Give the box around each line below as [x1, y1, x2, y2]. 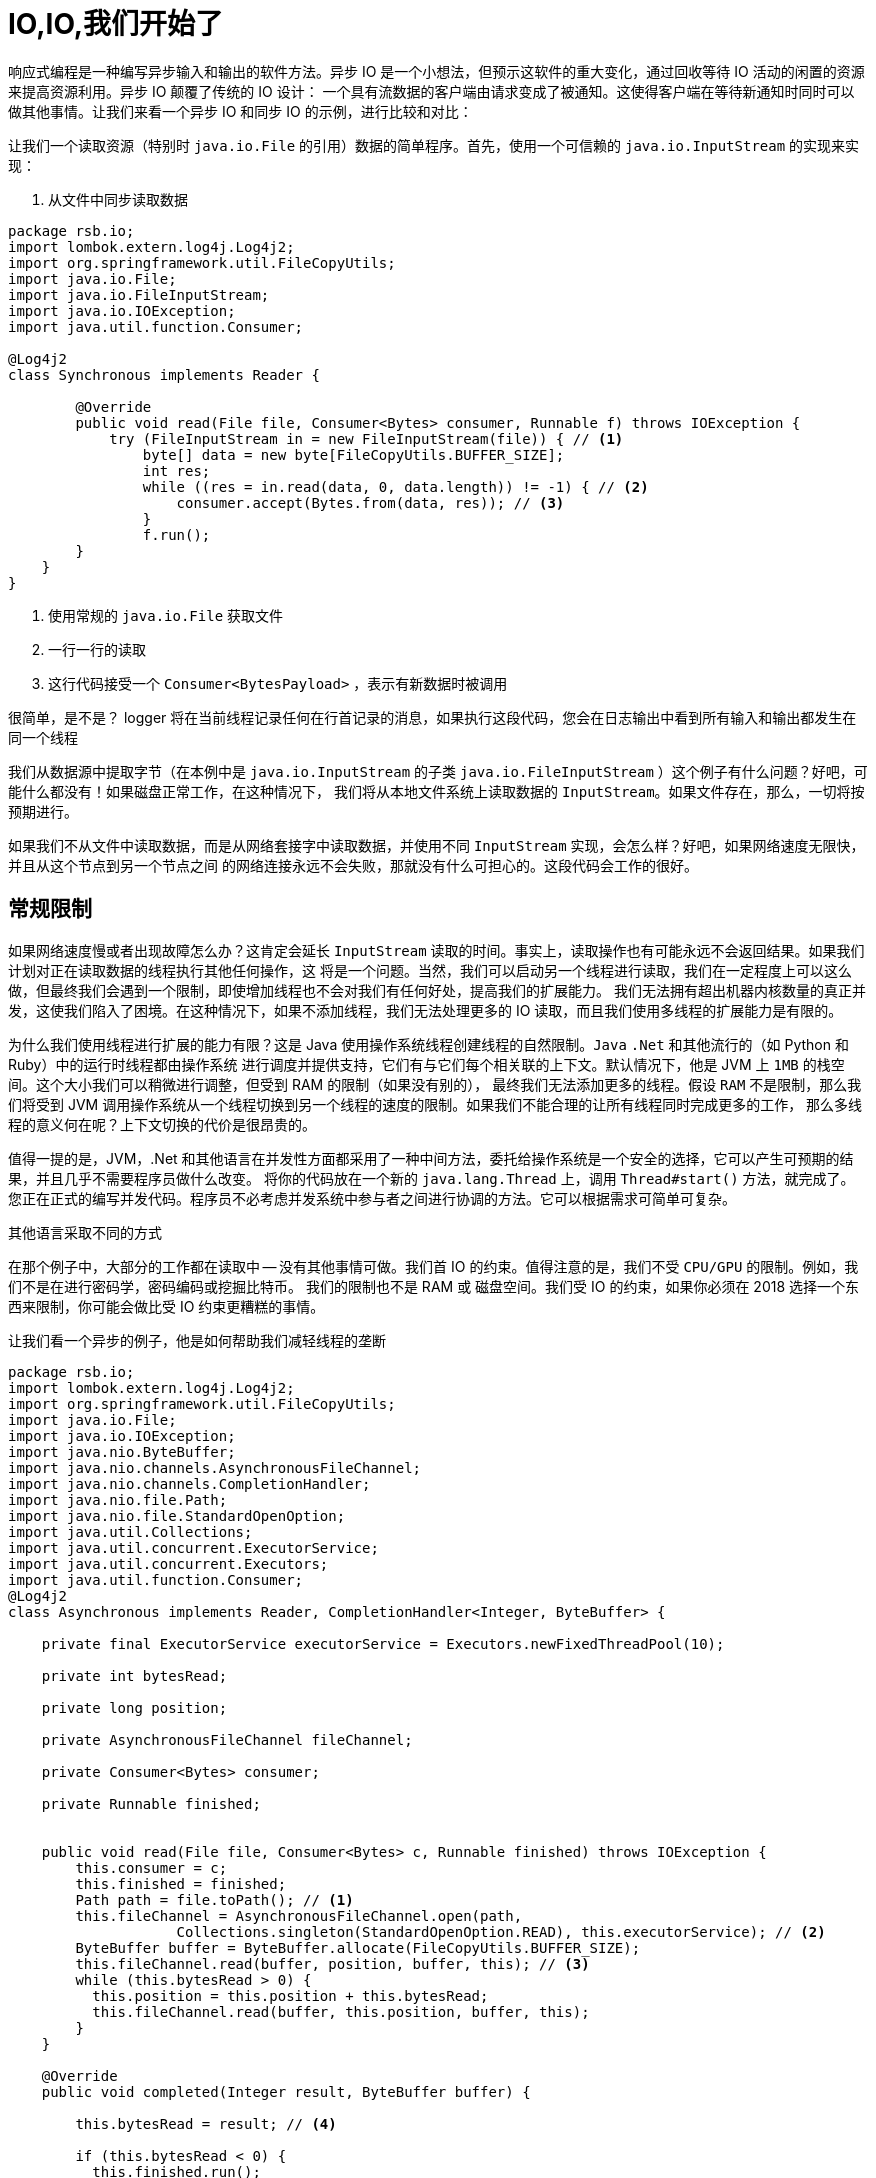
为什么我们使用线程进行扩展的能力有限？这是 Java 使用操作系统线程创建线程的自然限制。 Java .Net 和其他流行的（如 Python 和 [8, 1035, 849, 1053]
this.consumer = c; [75, 1859, 228, 1876]
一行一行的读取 [48, 640, 146, 658]
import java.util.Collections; [8, 1523, 253, 1540]
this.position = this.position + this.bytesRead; [92, 1987, 489, 2004]
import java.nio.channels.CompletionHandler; [8, 1475, 371, 1492]
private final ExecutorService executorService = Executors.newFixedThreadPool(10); [41, 1635, 725, 1652]
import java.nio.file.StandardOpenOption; [8, 1507, 346, 1524]
